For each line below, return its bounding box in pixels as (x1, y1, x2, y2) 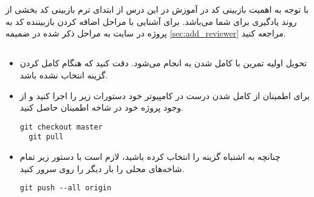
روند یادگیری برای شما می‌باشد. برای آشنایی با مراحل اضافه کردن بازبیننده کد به (5, 15, 297, 27)
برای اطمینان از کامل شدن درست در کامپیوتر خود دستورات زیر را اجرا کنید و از (19, 89, 310, 102)
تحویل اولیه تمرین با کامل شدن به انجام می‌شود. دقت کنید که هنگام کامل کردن (19, 57, 307, 69)
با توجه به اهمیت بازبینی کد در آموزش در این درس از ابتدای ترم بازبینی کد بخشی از (5, 3, 309, 16)
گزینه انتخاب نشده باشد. (19, 68, 108, 81)
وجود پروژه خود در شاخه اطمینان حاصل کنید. (19, 101, 183, 114)
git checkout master (19, 122, 103, 131)
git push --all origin (19, 184, 112, 193)
